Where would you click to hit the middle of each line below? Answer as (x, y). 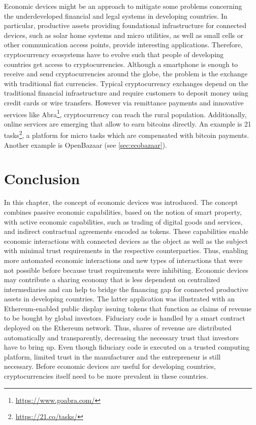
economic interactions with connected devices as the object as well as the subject (126, 241)
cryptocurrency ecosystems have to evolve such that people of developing (114, 54)
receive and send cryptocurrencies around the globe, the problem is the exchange (126, 74)
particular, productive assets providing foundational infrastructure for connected (125, 25)
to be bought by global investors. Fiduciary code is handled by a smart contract (125, 318)
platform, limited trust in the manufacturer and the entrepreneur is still (112, 356)
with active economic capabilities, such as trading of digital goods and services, (123, 221)
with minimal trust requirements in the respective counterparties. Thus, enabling (126, 250)
